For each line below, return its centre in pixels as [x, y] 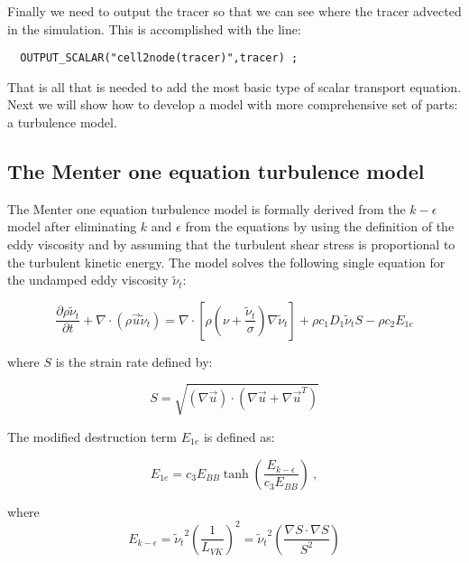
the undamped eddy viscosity [88, 280]
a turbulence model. [62, 122]
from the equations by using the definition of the [320, 226]
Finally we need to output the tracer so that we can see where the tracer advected [234, 11]
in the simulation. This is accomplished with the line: [154, 28]
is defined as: [239, 436]
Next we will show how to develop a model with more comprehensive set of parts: [233, 104]
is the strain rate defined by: [134, 361]
